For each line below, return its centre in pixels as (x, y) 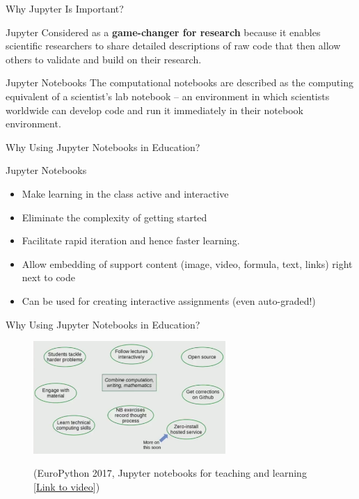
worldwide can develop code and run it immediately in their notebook (154, 110)
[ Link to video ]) (67, 486)
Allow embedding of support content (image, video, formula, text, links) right (187, 263)
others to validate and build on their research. (104, 59)
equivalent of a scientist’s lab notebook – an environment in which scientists (168, 96)
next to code (49, 277)
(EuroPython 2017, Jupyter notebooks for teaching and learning (170, 473)
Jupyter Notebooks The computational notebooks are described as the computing (179, 82)
